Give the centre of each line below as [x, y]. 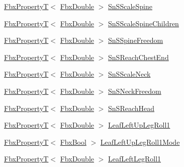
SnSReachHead [131, 108]
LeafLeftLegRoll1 [135, 159]
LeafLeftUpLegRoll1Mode [140, 142]
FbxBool [73, 142]
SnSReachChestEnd [139, 57]
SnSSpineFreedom [136, 40]
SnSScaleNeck [129, 74]
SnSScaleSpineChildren [144, 23]
